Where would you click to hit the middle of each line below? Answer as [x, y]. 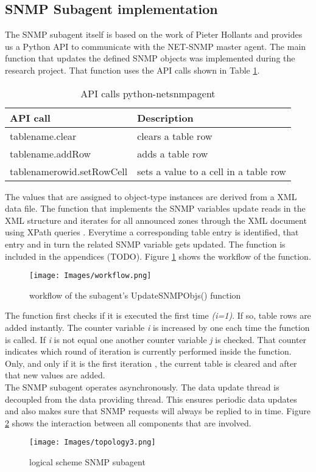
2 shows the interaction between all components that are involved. [128, 422]
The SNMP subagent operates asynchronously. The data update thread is [142, 387]
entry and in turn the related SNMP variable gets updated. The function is [145, 244]
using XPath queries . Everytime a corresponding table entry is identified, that [152, 232]
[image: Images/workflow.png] [90, 276]
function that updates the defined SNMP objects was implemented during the [150, 58]
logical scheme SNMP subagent [87, 461]
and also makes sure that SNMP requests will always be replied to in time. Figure [158, 411]
